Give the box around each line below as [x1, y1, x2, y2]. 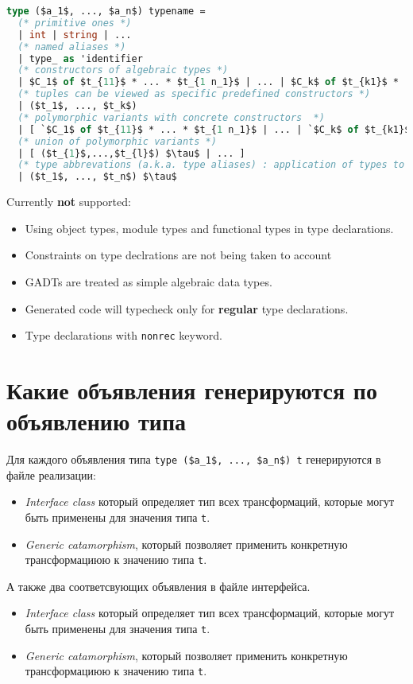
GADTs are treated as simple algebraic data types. [25, 273, 272, 290]
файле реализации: [6, 466, 96, 483]
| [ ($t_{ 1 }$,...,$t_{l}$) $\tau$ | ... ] [17, 147, 245, 159]
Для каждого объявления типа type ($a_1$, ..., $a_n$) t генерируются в [6, 451, 381, 468]
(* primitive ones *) [17, 17, 132, 29]
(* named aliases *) [17, 41, 126, 52]
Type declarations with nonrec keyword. [25, 327, 222, 344]
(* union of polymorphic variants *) [17, 135, 217, 147]
